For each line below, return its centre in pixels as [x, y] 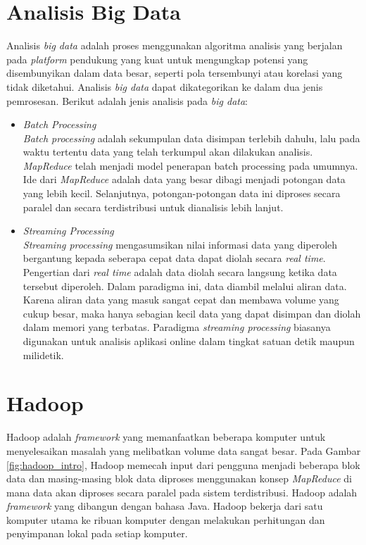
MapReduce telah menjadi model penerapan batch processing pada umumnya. [190, 165]
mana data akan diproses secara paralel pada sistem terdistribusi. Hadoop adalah [182, 492]
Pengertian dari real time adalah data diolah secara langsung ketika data [180, 272]
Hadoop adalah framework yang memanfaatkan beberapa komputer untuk [166, 437]
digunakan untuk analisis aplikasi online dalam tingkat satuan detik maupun [189, 341]
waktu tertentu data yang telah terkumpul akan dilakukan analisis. [168, 152]
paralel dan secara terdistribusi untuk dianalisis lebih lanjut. [153, 207]
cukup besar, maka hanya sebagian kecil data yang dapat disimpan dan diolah [192, 313]
